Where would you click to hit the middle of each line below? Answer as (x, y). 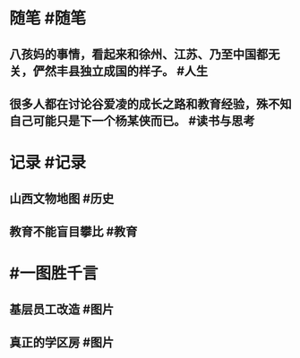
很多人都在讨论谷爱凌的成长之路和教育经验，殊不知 (150, 104)
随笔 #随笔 (48, 18)
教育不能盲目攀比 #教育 (73, 231)
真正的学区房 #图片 (62, 342)
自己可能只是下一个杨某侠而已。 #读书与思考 (132, 120)
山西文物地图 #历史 (62, 198)
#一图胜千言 (54, 273)
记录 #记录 (48, 163)
